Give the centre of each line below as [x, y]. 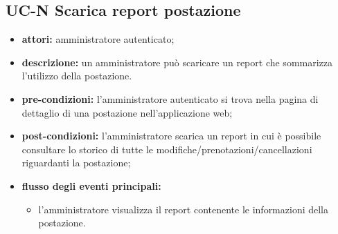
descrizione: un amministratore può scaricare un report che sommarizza [177, 62]
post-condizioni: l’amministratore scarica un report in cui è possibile [171, 136]
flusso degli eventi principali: [91, 185]
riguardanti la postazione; [76, 163]
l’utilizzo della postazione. [77, 76]
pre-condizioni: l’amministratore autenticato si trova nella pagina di [170, 98]
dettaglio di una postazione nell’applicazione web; [127, 112]
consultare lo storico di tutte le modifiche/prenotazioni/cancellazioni [167, 149]
